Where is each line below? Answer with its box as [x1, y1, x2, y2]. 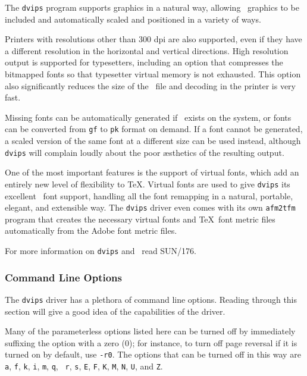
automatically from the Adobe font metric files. [5, 224, 177, 237]
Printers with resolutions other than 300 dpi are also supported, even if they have [5, 33, 302, 45]
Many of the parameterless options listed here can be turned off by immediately [5, 325, 296, 337]
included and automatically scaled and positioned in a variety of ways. [5, 12, 261, 25]
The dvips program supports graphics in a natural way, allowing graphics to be [5, 1, 299, 13]
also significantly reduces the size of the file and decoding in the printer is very [5, 79, 296, 92]
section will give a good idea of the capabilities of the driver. [5, 305, 225, 317]
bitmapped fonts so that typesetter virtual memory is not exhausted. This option [5, 68, 301, 80]
